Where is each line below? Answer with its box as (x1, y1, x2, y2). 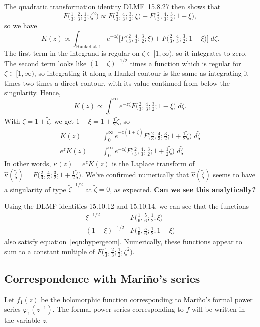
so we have (4, 20, 37, 30)
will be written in (192, 304, 245, 314)
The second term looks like (4, 58, 87, 68)
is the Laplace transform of (112, 158, 195, 168)
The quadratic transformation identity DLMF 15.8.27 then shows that (4, 1, 221, 11)
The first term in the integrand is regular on (4, 48, 140, 58)
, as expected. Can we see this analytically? (110, 184, 256, 194)
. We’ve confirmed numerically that (81, 169, 189, 179)
